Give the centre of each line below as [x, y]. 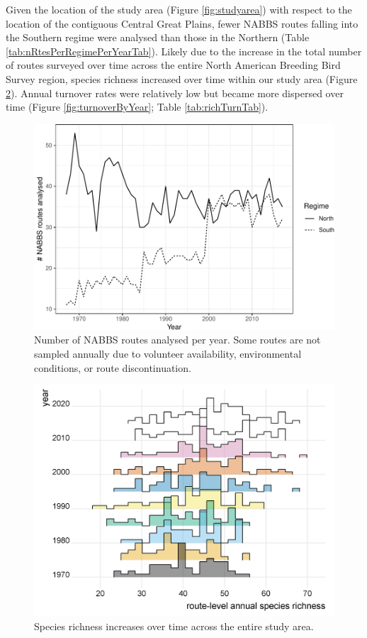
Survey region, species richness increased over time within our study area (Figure [182, 78]
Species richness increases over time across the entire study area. [174, 626]
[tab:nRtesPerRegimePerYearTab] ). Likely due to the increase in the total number [184, 51]
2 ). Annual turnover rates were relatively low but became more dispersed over [175, 93]
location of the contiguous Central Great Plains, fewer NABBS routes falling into [182, 23]
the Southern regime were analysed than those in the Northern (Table [158, 37]
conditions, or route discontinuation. [113, 367]
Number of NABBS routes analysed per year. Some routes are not [177, 340]
